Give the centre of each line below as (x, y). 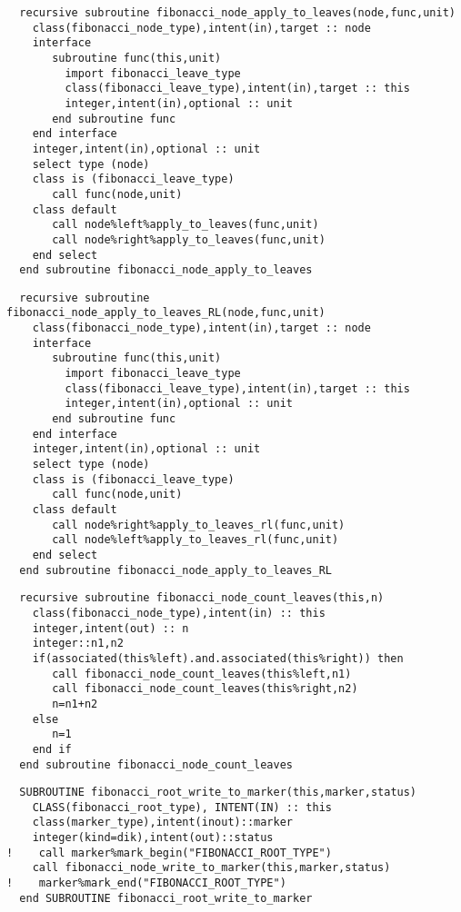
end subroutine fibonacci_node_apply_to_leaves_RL (175, 570)
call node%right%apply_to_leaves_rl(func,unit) (199, 525)
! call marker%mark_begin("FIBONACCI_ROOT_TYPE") (169, 853)
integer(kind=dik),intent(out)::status (153, 838)
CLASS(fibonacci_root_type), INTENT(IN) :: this (182, 807)
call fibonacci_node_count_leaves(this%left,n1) (202, 674)
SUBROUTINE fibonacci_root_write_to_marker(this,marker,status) (218, 793)
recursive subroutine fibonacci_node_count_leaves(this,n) (202, 598)
